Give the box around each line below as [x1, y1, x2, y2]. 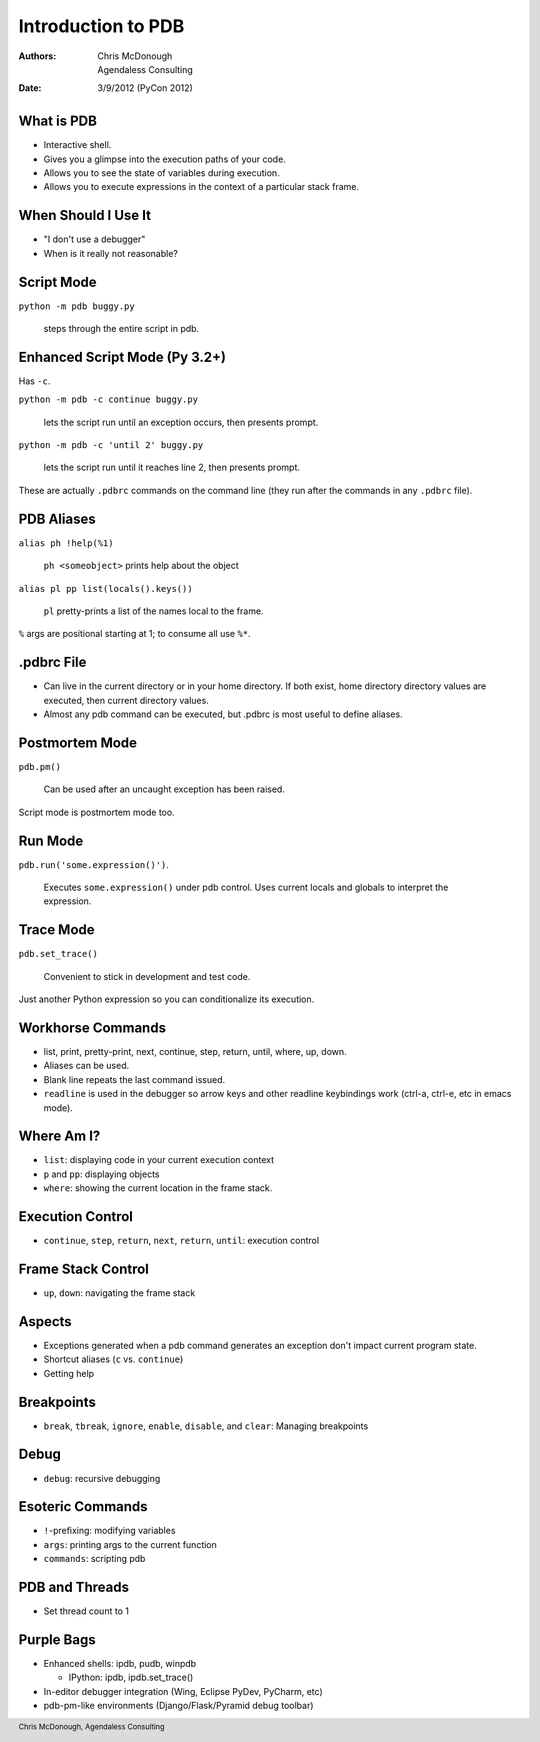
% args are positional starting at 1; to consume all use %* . [18, 628, 251, 640]
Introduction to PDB [18, 15, 185, 37]
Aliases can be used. [43, 1060, 130, 1072]
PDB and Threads [18, 1579, 130, 1596]
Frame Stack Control [18, 1260, 150, 1277]
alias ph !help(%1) [18, 537, 114, 549]
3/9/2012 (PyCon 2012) [97, 82, 194, 94]
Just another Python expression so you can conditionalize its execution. [18, 993, 315, 1005]
